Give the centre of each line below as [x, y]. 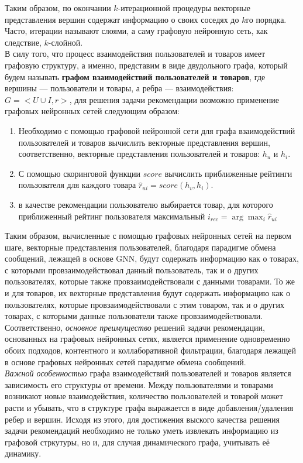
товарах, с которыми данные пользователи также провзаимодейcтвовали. [134, 316]
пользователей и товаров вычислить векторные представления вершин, [144, 142]
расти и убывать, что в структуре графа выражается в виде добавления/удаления [149, 407]
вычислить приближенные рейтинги [228, 173]
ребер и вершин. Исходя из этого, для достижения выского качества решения [142, 419]
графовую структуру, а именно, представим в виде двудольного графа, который [146, 65]
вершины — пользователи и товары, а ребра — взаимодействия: [119, 88]
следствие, [23, 42]
